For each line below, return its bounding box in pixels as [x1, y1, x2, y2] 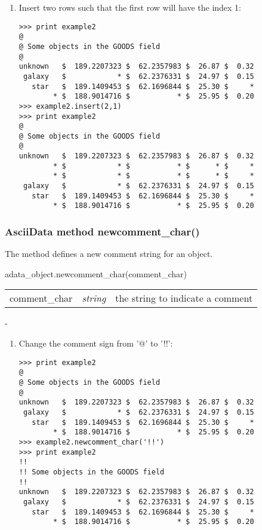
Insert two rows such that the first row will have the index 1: [19, 1, 241, 13]
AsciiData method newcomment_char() [5, 223, 200, 238]
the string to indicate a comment [115, 291, 253, 305]
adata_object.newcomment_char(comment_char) [5, 267, 187, 280]
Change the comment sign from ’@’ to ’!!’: [19, 337, 173, 350]
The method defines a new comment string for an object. [5, 247, 213, 260]
